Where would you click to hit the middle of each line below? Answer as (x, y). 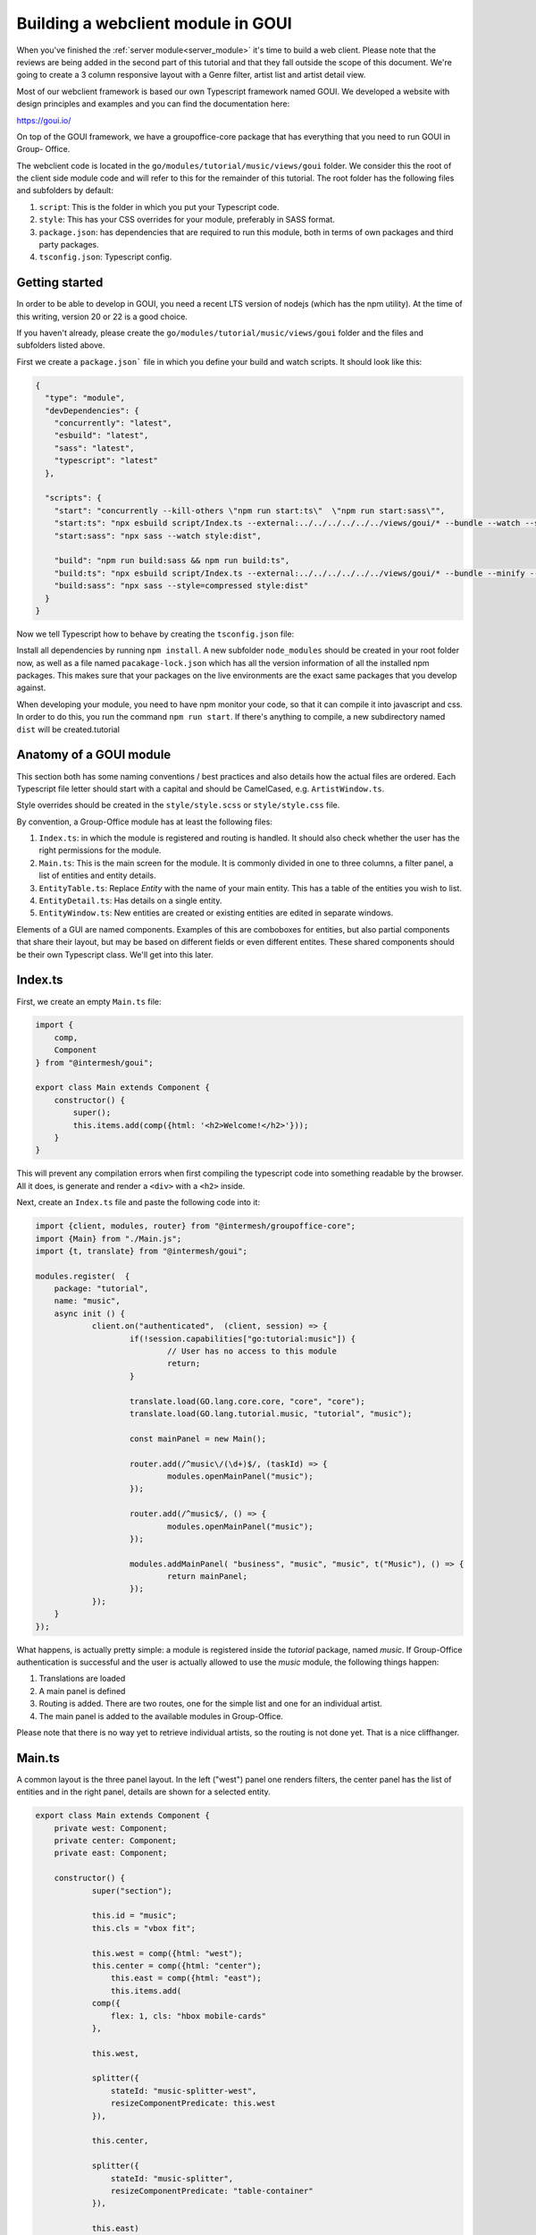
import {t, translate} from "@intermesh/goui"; (141, 1251)
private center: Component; (116, 1841)
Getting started (60, 283)
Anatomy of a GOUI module (94, 755)
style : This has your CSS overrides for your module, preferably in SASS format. (187, 220)
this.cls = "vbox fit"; (144, 1928)
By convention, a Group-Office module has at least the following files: (144, 822)
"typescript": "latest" (106, 461)
